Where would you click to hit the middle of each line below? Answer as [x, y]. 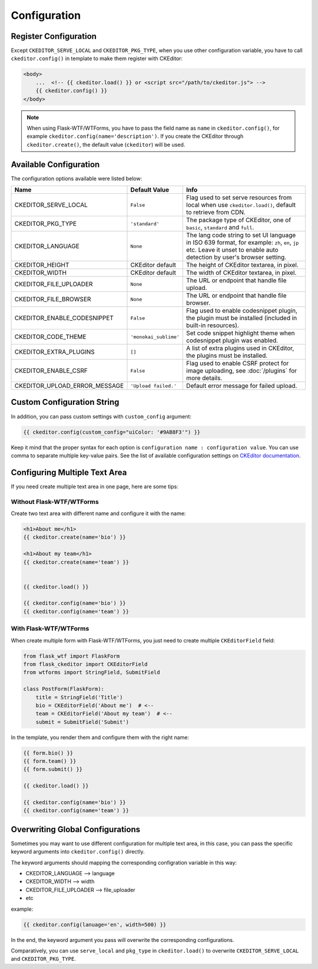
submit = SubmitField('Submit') [82, 722]
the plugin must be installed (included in [242, 318]
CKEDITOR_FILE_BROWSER [53, 299]
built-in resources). [213, 325]
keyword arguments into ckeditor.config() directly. [78, 852]
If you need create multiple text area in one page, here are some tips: [95, 486]
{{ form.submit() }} [53, 769]
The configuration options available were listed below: [77, 178]
